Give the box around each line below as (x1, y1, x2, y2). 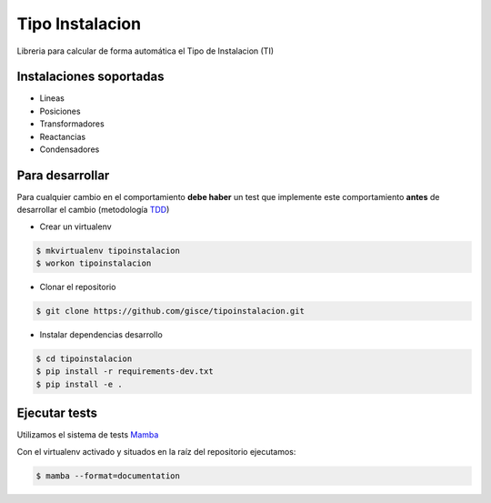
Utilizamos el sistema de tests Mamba (16, 429, 159, 440)
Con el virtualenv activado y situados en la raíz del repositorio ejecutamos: (16, 446, 296, 457)
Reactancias (39, 131, 86, 142)
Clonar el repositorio (39, 282, 116, 293)
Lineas (39, 93, 65, 104)
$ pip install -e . (35, 378, 123, 389)
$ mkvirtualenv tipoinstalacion (35, 246, 181, 256)
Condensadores (39, 144, 100, 155)
